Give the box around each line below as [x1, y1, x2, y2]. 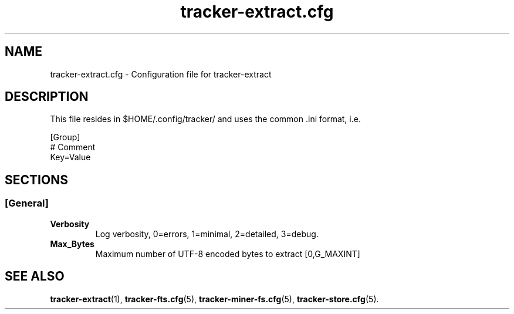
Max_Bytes [50, 238, 94, 249]
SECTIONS [5, 172, 68, 187]
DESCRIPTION [5, 89, 89, 104]
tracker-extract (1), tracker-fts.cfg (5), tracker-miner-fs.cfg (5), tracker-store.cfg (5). [50, 293, 379, 304]
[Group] [50, 132, 80, 143]
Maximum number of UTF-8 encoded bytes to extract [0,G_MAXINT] [95, 248, 360, 259]
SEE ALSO [5, 269, 65, 284]
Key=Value [50, 152, 91, 163]
